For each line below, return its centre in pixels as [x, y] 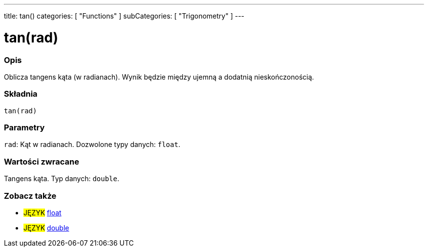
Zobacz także [30, 196]
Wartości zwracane [42, 161]
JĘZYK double [46, 228]
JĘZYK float [43, 212]
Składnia [21, 94]
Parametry [24, 127]
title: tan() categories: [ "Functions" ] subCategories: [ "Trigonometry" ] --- [124, 16]
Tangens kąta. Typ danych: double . [62, 179]
